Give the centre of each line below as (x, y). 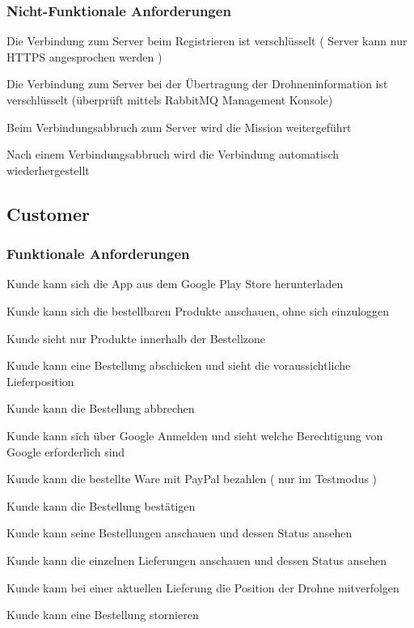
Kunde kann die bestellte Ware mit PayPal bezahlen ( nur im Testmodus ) (192, 479)
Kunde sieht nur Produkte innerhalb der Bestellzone (136, 338)
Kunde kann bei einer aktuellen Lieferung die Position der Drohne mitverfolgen (203, 587)
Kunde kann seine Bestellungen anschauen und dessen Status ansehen (180, 533)
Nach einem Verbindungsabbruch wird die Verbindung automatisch (173, 154)
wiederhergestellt (48, 170)
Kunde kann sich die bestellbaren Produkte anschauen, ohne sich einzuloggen (198, 310)
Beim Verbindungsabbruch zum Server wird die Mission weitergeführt (179, 127)
